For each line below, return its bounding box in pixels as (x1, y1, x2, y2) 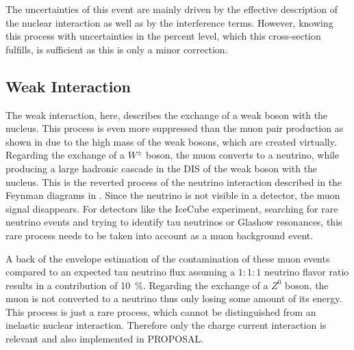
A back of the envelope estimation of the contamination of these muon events (5, 251, 330, 265)
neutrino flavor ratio (264, 265, 349, 279)
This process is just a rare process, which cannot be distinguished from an (5, 304, 316, 319)
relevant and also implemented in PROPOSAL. (5, 332, 204, 346)
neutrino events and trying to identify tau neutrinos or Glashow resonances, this (5, 215, 342, 229)
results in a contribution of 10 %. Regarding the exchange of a (5, 278, 268, 292)
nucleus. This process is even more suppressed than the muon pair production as (5, 121, 344, 135)
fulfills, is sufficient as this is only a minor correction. (5, 42, 228, 56)
